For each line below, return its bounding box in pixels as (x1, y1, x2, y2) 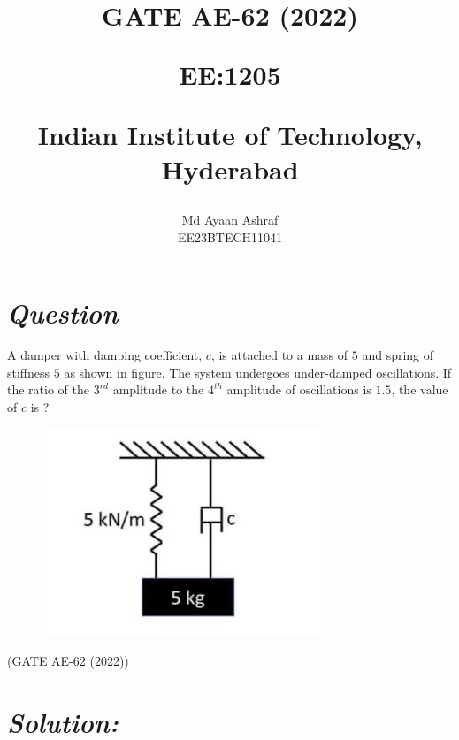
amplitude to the (112, 380, 204, 399)
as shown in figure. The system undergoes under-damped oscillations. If (64, 362, 452, 381)
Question (7, 294, 119, 332)
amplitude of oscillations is (226, 380, 371, 399)
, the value (391, 380, 448, 399)
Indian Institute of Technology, (37, 116, 423, 152)
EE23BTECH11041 (177, 227, 283, 246)
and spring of (362, 346, 434, 364)
